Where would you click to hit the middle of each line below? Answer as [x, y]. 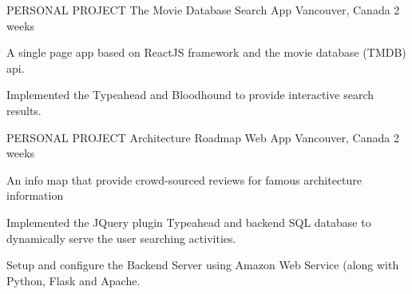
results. [24, 110]
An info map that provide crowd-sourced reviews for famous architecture [184, 179]
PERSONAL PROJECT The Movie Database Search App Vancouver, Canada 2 [203, 10]
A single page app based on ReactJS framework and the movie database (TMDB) [206, 52]
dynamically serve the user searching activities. [121, 238]
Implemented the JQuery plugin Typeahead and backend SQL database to [189, 222]
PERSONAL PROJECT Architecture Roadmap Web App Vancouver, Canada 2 [203, 137]
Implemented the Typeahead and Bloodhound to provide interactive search [190, 95]
